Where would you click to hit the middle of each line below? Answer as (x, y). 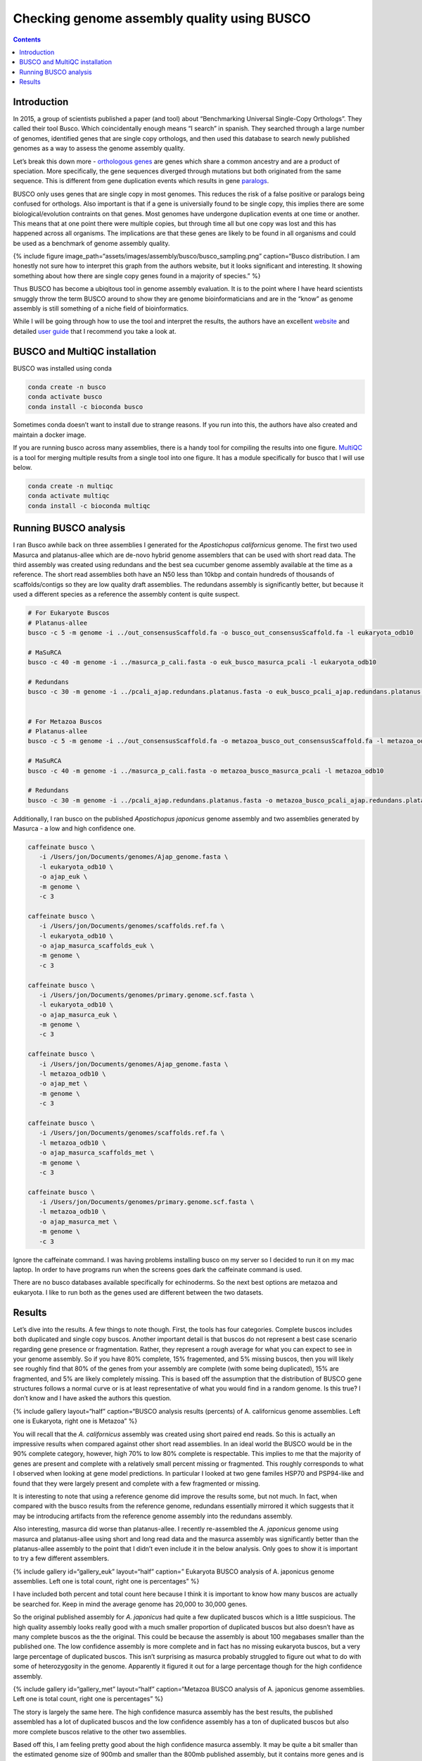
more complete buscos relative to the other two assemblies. (100, 1731)
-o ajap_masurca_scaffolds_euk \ (97, 945)
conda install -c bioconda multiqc (89, 506)
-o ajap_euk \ (63, 877)
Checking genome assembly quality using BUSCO (162, 18)
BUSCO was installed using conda (63, 368)
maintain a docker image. (50, 435)
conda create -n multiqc (71, 486)
